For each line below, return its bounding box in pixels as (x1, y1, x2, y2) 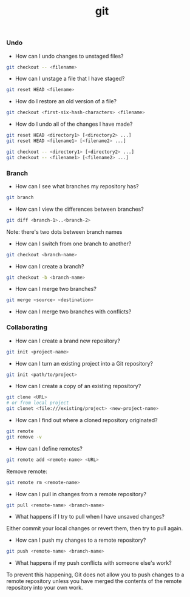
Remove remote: (6, 468, 47, 475)
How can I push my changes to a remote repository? (15, 536, 146, 544)
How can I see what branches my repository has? (15, 182, 139, 189)
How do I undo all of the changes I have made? (15, 120, 133, 128)
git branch (6, 194, 34, 200)
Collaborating (6, 323, 47, 332)
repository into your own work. (6, 584, 83, 592)
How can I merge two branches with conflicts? (15, 308, 132, 315)
